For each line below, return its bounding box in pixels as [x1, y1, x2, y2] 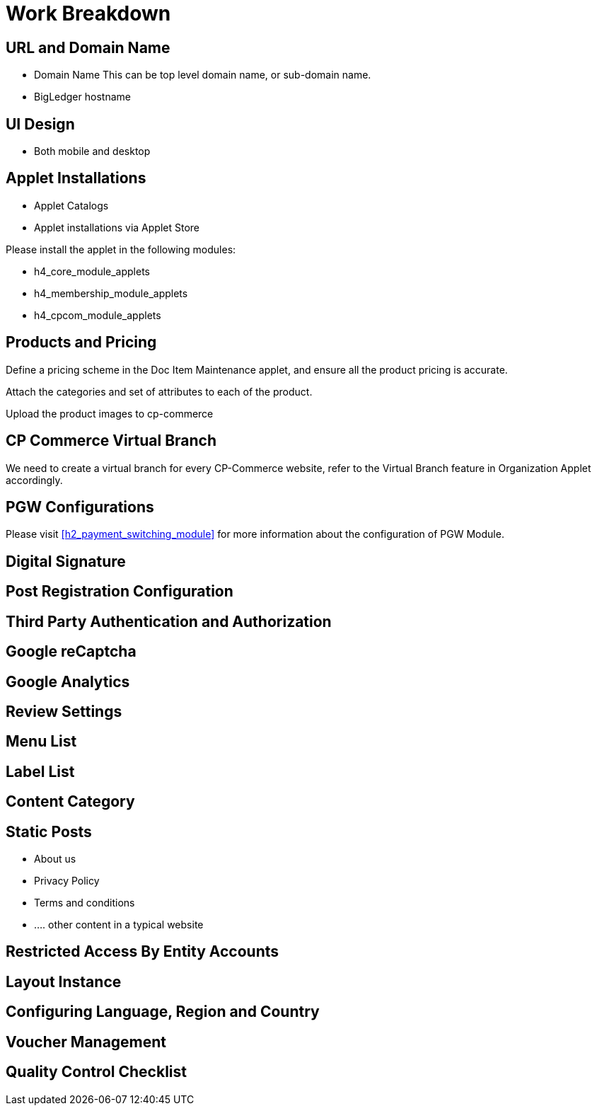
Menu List [6, 732, 77, 751]
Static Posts [6, 822, 92, 841]
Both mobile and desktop [34, 145, 151, 158]
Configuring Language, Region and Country [6, 1003, 320, 1021]
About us [34, 853, 76, 865]
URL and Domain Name [6, 38, 170, 57]
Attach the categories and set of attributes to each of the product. [6, 385, 313, 398]
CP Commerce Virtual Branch [6, 432, 217, 450]
